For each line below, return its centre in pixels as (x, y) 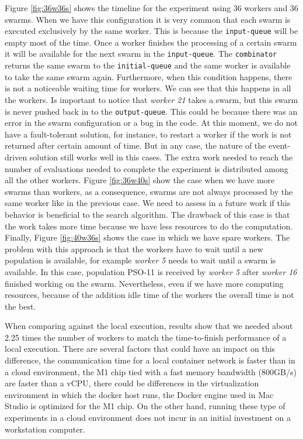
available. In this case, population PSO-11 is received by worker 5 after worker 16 (151, 271)
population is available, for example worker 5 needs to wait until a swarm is (140, 260)
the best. (20, 306)
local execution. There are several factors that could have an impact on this (140, 349)
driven (16, 157)
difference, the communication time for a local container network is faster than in (150, 360)
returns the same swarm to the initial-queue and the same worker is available (148, 65)
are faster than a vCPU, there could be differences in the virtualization (132, 383)
